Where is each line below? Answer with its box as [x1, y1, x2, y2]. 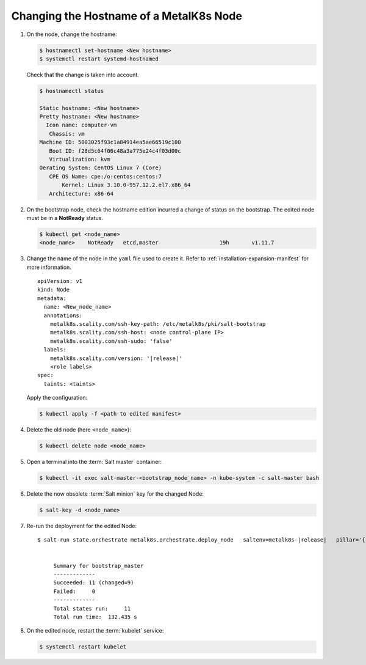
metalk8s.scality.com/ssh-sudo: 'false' [49, 337, 173, 345]
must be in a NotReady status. [26, 214, 104, 221]
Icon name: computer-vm [46, 122, 117, 128]
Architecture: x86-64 [49, 190, 114, 197]
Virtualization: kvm [49, 156, 111, 163]
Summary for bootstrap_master [53, 562, 144, 569]
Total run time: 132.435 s [53, 613, 137, 620]
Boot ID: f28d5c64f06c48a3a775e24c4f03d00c [49, 147, 181, 154]
